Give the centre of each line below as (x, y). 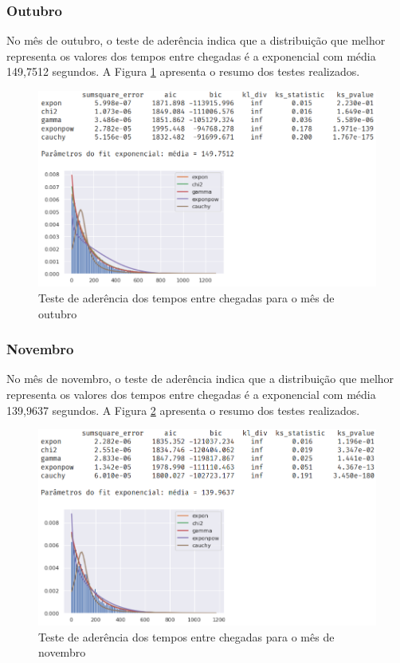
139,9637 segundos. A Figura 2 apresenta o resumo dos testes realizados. (183, 410)
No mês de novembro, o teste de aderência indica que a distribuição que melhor (200, 379)
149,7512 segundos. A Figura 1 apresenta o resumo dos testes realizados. (183, 71)
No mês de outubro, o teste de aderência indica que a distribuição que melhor (196, 40)
